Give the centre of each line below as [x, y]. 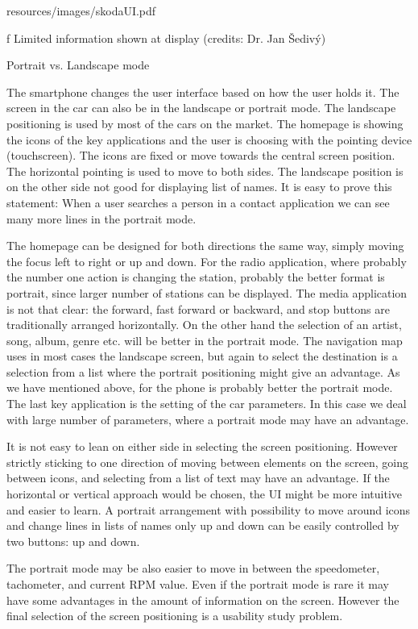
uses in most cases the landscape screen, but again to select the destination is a [202, 356]
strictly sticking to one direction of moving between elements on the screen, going [207, 462]
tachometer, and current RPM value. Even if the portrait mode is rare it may [198, 584]
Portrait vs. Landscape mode [78, 65]
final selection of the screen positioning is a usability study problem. [175, 616]
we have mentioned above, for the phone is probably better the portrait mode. [200, 387]
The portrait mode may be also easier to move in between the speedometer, [193, 568]
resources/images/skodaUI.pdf [81, 10]
